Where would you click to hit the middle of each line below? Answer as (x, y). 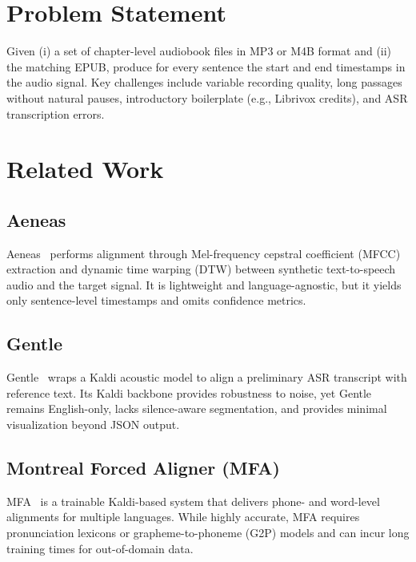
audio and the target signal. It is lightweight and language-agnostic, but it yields (204, 284)
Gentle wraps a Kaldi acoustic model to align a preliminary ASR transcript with (207, 377)
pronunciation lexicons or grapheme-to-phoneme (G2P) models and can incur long (208, 533)
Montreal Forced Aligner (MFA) (143, 468)
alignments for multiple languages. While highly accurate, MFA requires (183, 517)
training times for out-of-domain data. (100, 548)
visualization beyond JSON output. (93, 425)
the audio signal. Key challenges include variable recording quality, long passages (204, 82)
